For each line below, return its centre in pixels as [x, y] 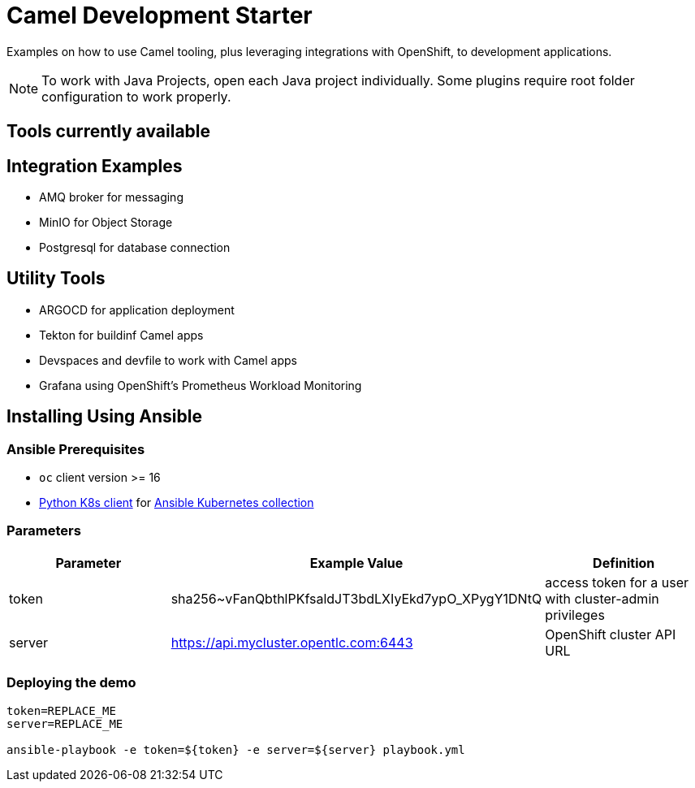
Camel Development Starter [160, 15]
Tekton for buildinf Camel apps [121, 335]
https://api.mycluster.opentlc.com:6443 [292, 642]
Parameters [44, 531]
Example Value [356, 563]
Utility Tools [56, 279]
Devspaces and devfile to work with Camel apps [168, 360]
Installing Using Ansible [104, 417]
